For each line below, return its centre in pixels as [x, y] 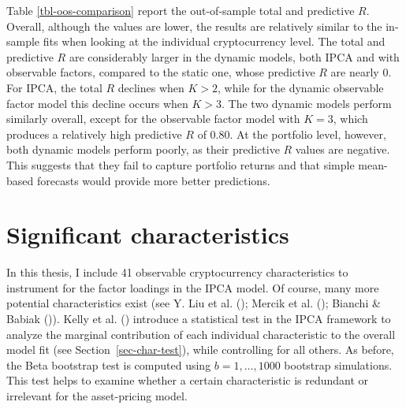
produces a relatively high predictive [94, 134]
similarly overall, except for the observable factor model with [153, 119]
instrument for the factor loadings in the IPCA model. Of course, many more [193, 287]
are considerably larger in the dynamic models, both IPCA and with [234, 56]
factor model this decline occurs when [97, 103]
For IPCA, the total [54, 87]
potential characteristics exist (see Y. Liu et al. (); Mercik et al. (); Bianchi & [194, 303]
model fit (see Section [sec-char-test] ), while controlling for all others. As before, [200, 350]
